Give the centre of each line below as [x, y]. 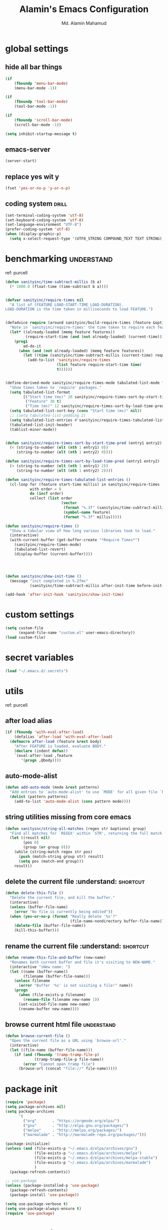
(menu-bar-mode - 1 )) [35, 88]
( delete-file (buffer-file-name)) [50, 926]
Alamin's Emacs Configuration [84, 9]
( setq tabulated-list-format [40, 392]
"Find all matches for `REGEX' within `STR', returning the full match [86, 833]
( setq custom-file [24, 628]
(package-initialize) [28, 1144]
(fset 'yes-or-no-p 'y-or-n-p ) [38, 188]
